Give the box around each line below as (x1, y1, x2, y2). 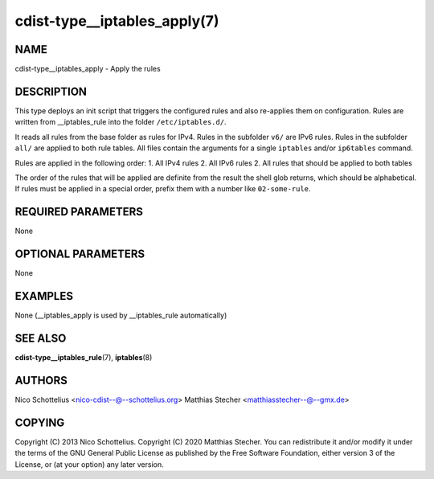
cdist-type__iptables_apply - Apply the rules (14, 64, 161, 74)
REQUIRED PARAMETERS (14, 205, 144, 219)
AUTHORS (14, 374, 68, 387)
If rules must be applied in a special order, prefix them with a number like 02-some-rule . (14, 184, 311, 194)
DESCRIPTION (14, 84, 88, 98)
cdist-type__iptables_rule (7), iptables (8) (14, 352, 153, 362)
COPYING (14, 416, 65, 429)
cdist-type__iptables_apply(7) (14, 12, 219, 30)
